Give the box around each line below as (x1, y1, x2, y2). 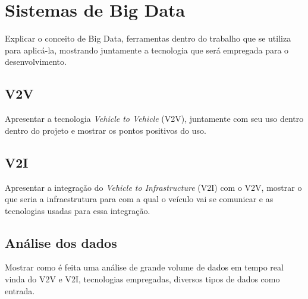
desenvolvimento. (5, 55, 67, 68)
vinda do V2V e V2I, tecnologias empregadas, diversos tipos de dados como (5, 273, 280, 285)
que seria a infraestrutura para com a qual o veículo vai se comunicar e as (5, 193, 274, 205)
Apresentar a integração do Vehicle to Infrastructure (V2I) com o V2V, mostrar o (5, 181, 302, 193)
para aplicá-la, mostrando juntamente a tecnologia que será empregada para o (5, 43, 289, 56)
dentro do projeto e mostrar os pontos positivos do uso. (5, 124, 206, 136)
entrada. (5, 284, 35, 297)
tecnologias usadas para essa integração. (5, 204, 150, 216)
